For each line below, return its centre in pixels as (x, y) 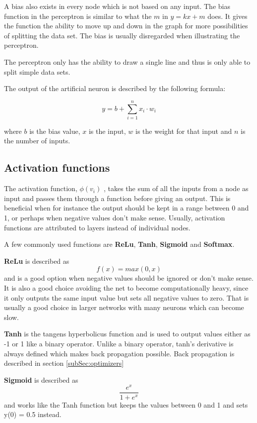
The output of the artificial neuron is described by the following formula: (115, 88)
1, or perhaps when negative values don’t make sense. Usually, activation (115, 218)
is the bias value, (55, 131)
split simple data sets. (37, 71)
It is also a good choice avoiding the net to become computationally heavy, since (126, 288)
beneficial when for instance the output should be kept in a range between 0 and (127, 208)
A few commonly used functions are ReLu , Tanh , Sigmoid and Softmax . (119, 244)
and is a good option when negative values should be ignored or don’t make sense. (129, 278)
